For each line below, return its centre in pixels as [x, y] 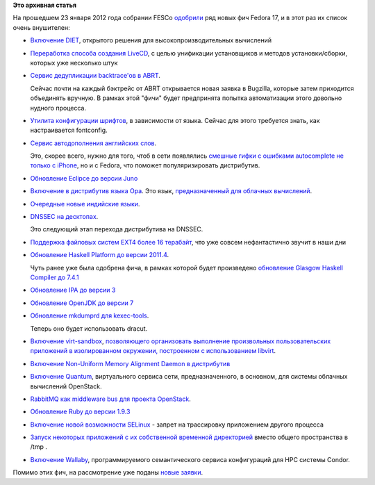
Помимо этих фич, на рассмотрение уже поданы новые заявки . [108, 472]
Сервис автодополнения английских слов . [93, 143]
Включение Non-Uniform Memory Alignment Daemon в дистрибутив [130, 363]
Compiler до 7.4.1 [55, 277]
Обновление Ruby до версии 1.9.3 [80, 412]
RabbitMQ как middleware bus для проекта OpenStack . [110, 399]
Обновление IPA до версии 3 [73, 290]
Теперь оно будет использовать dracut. [89, 328]
